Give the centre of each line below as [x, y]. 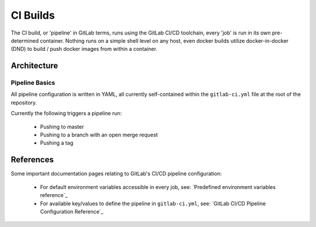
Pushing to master [62, 126]
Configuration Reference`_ [72, 211]
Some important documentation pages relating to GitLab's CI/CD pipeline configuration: [116, 174]
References [32, 160]
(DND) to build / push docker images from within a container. [84, 49]
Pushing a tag [56, 143]
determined [25, 40]
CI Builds [33, 15]
